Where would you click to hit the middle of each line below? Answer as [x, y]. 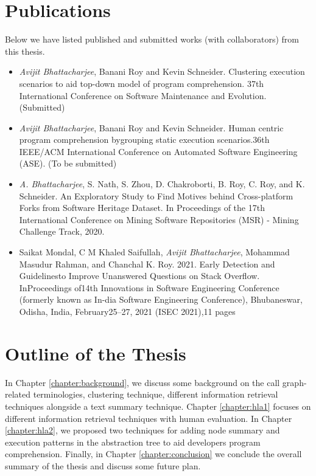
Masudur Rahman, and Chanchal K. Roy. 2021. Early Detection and [147, 264]
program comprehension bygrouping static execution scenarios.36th [144, 140]
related [18, 394]
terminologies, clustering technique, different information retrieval [156, 394]
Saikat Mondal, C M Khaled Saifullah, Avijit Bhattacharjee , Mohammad [154, 252]
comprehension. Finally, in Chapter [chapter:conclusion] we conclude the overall [153, 454]
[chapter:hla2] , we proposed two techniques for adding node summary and [142, 430]
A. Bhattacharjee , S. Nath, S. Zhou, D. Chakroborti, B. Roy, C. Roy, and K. [162, 184]
